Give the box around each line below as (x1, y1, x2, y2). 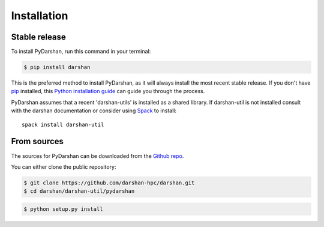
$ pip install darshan (23, 64, 91, 71)
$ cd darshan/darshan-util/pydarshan (23, 188, 135, 195)
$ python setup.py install (23, 205, 103, 213)
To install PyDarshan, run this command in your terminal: (11, 48, 151, 55)
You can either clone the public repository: (11, 163, 116, 171)
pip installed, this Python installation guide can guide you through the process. (11, 88, 205, 95)
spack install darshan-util (22, 121, 104, 128)
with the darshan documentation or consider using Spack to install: (11, 107, 177, 114)
